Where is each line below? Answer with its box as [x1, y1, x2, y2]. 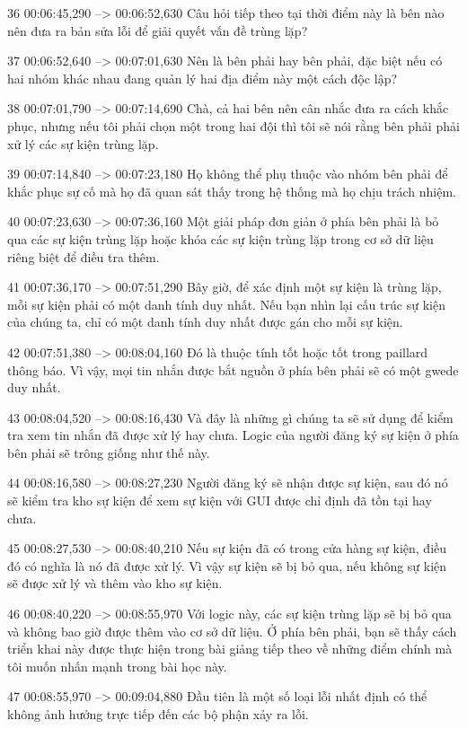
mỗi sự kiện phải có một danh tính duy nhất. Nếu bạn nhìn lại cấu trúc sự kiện [7, 294, 445, 313]
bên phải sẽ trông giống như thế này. [7, 443, 210, 461]
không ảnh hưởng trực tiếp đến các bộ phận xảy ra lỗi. [7, 705, 309, 723]
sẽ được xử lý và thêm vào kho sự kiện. [7, 574, 223, 593]
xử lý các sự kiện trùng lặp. [7, 134, 159, 153]
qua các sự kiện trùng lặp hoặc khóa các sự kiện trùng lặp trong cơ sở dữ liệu [7, 229, 434, 248]
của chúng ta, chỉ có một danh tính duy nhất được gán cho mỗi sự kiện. [7, 312, 403, 331]
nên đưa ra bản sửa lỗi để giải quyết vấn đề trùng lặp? [7, 21, 308, 40]
